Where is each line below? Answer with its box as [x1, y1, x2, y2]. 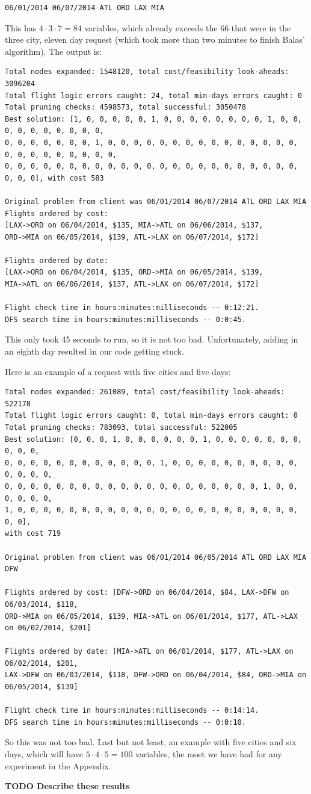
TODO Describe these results [5, 780, 130, 792]
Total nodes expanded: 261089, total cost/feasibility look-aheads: [5, 388, 285, 397]
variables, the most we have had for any [135, 748, 282, 760]
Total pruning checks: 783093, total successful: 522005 [5, 423, 238, 432]
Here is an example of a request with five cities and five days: [5, 365, 231, 377]
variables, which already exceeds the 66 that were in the [84, 21, 291, 34]
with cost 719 [5, 529, 61, 538]
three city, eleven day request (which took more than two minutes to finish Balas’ [5, 33, 305, 46]
